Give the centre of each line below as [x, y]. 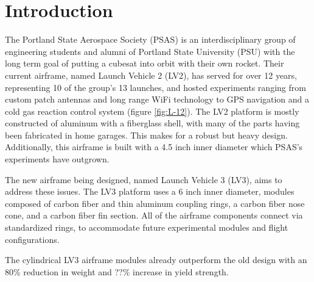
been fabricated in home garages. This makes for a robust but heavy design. [146, 135]
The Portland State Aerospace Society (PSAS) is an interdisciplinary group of [150, 39]
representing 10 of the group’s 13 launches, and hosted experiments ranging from [155, 87]
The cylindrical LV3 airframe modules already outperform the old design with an [156, 260]
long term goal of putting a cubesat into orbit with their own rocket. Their [145, 63]
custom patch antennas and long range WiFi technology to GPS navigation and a [157, 99]
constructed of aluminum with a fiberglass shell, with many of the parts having [152, 123]
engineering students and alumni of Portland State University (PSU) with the [150, 51]
